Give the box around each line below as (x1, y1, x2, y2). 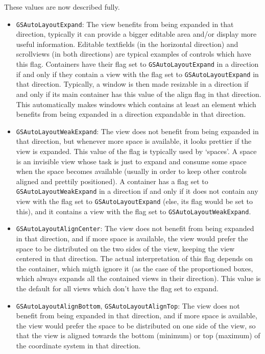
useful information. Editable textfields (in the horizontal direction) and (16, 38, 238, 49)
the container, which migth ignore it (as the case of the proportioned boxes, (16, 263, 253, 273)
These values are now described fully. (4, 2, 120, 12)
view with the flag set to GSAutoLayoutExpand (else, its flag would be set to (16, 196, 253, 206)
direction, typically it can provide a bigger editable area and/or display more (16, 29, 257, 39)
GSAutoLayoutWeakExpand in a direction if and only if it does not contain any (16, 186, 258, 196)
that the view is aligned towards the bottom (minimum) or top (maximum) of (16, 330, 260, 341)
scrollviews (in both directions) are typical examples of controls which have (16, 48, 251, 59)
